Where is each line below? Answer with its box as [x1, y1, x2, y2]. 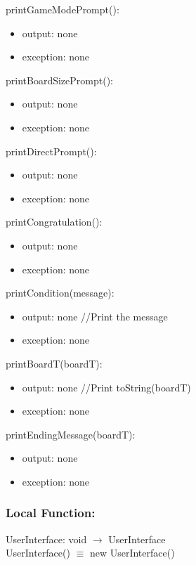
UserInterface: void [6, 531, 87, 546]
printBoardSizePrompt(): [6, 72, 113, 87]
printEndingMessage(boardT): [6, 427, 136, 441]
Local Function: [6, 504, 96, 521]
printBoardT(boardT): [6, 356, 103, 370]
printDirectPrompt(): [6, 143, 97, 158]
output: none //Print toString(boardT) [22, 379, 191, 394]
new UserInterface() [89, 545, 175, 560]
